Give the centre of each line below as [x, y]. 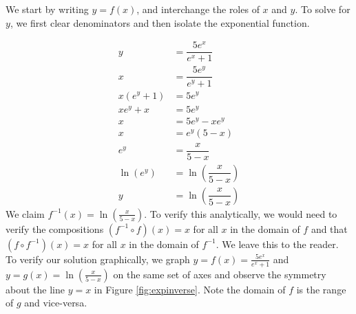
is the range [321, 289]
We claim [25, 213]
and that [329, 228]
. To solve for [323, 9]
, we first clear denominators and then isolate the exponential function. [160, 22]
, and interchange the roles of [198, 9]
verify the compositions [55, 228]
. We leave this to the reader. [277, 244]
